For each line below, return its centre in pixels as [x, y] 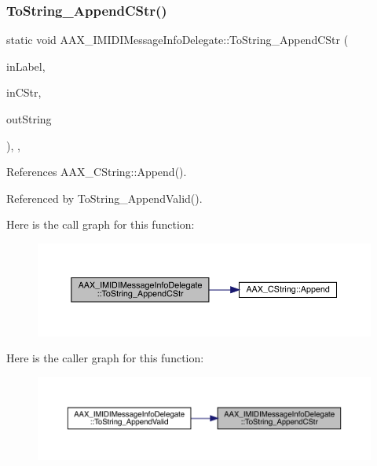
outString [29, 119]
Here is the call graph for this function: [101, 224]
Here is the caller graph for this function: [105, 358]
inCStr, [24, 92]
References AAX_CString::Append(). [97, 172]
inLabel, [26, 66]
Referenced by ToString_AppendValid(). [104, 198]
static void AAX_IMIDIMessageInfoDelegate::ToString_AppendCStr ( [178, 40]
